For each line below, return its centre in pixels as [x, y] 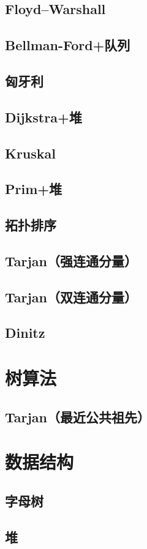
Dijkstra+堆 [43, 117]
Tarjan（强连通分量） [71, 260]
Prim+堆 [34, 189]
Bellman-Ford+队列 [68, 45]
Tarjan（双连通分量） [71, 297]
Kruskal [31, 153]
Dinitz [25, 333]
